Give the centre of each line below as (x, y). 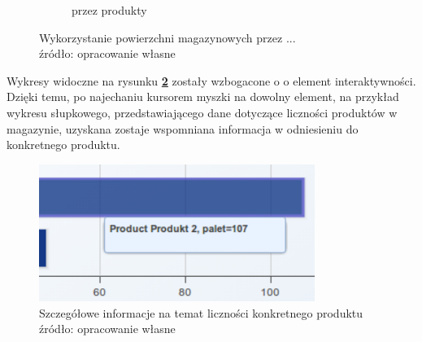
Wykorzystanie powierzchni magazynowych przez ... (167, 37)
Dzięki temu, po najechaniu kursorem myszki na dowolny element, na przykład (203, 96)
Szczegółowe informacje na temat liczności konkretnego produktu (201, 312)
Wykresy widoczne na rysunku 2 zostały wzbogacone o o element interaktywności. (211, 80)
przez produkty (109, 10)
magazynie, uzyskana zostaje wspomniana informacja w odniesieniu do (183, 128)
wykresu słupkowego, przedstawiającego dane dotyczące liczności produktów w (202, 112)
